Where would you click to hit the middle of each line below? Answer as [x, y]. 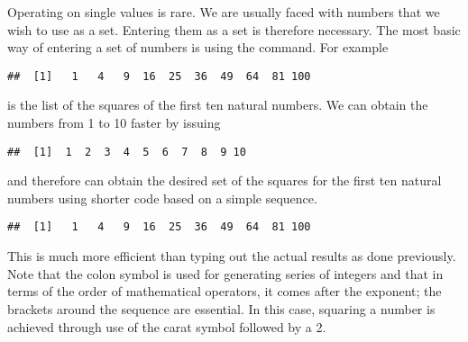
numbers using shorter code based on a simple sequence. [162, 198]
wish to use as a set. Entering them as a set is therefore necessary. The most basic [234, 29]
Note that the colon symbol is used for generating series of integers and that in [225, 273]
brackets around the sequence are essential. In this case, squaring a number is [221, 308]
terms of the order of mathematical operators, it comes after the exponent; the [225, 291]
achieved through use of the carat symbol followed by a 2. [167, 326]
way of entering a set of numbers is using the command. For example [198, 47]
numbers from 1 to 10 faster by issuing [114, 123]
